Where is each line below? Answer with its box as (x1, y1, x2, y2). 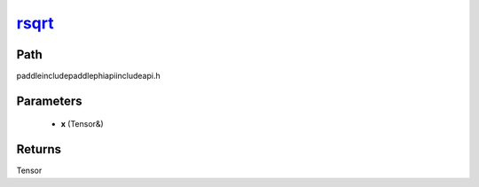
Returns (16, 142, 62, 157)
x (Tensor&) (60, 119, 104, 129)
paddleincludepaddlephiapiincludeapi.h (16, 71, 161, 82)
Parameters (16, 93, 82, 108)
